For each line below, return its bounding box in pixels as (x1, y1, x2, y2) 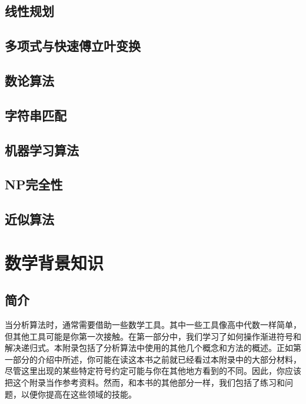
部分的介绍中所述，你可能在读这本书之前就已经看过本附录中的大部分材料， (12, 353, 301, 365)
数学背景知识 (5, 250, 104, 274)
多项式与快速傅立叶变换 (5, 37, 141, 55)
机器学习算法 (5, 140, 79, 159)
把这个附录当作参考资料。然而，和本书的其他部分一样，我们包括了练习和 (5, 376, 285, 389)
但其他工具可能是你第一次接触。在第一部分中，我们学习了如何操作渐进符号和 (5, 330, 301, 342)
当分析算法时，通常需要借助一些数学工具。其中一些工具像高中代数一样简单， (5, 318, 301, 331)
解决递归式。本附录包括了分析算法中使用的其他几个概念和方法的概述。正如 (5, 341, 293, 354)
